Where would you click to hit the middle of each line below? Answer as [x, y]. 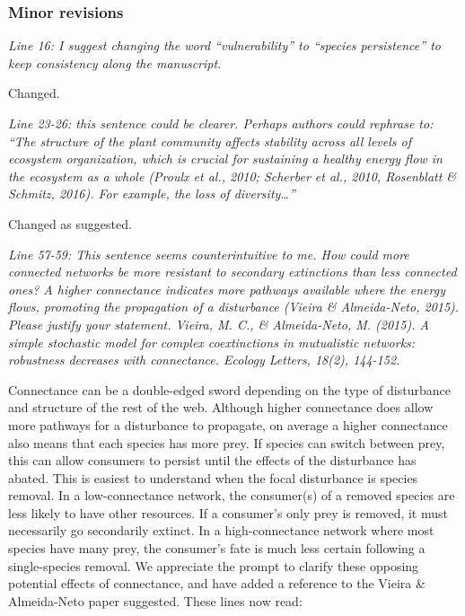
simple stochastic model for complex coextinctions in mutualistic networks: [212, 342]
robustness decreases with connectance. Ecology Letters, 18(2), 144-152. [204, 360]
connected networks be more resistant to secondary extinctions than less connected [232, 272]
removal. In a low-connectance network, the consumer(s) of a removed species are [232, 495]
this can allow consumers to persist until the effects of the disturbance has [212, 460]
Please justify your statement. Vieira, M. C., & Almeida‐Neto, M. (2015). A [219, 324]
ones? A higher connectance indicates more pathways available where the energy [227, 289]
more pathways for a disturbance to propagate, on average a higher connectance [228, 424]
